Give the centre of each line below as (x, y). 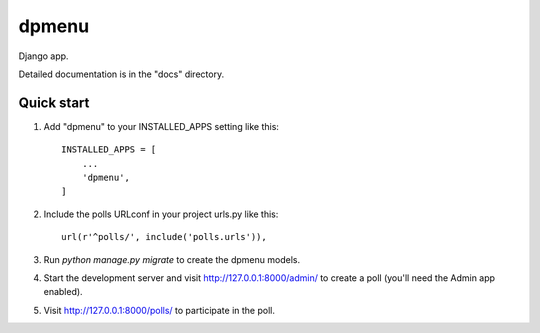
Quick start (54, 102)
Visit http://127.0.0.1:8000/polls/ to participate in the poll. (159, 310)
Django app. (43, 56)
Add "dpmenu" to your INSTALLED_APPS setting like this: (161, 126)
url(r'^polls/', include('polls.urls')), (164, 237)
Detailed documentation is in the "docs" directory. (121, 74)
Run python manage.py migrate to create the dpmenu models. (171, 259)
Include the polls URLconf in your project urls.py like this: (161, 214)
